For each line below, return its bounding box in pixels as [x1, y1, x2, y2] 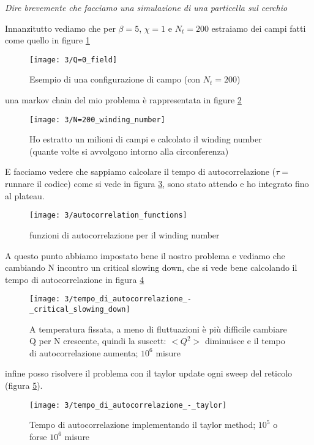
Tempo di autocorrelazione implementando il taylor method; [29, 418, 256, 431]
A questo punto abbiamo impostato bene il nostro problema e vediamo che [5, 249, 285, 262]
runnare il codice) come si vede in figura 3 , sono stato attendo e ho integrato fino [5, 177, 309, 190]
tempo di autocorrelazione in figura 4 [5, 273, 144, 285]
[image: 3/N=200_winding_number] [29, 115, 165, 124]
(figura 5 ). [5, 378, 43, 391]
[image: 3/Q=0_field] [29, 55, 118, 64]
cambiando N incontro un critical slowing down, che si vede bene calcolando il [5, 261, 297, 274]
